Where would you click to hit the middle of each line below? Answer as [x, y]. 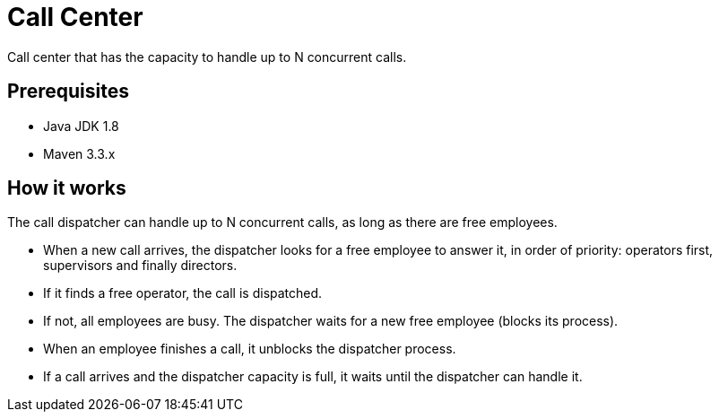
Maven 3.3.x [79, 153]
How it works [67, 188]
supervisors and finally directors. [140, 266]
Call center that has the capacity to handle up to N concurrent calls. [207, 57]
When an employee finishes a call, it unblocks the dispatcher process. [250, 349]
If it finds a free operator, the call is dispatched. [183, 293]
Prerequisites [68, 92]
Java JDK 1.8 [81, 126]
